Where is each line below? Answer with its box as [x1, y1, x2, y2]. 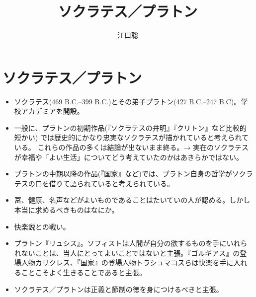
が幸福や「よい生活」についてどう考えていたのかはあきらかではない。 [14, 151, 244, 162]
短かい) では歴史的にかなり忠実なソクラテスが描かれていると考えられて [14, 132, 249, 143]
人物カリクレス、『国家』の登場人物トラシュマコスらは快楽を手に [21, 257, 234, 268]
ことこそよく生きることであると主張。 [21, 267, 146, 277]
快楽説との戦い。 [14, 221, 70, 231]
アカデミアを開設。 [21, 106, 84, 116]
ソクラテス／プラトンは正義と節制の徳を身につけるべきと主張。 [14, 284, 223, 294]
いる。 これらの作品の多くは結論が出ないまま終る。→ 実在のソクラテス [14, 142, 249, 152]
